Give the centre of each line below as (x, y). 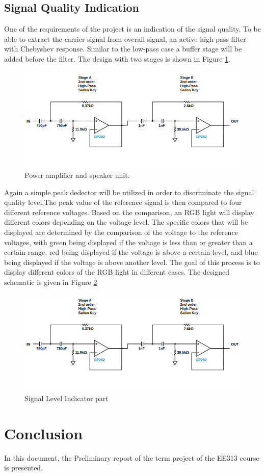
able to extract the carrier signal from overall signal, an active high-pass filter (125, 38)
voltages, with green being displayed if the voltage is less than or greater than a (128, 242)
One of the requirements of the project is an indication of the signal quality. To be (132, 29)
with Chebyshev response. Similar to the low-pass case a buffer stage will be (123, 49)
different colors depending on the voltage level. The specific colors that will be (126, 222)
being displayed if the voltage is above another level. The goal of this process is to (132, 262)
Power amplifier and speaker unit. (77, 175)
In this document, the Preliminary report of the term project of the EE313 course (132, 457)
